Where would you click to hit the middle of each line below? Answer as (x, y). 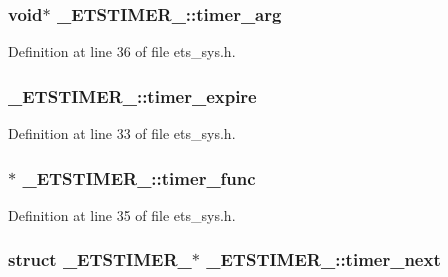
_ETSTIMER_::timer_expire (132, 95)
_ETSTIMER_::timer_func (139, 177)
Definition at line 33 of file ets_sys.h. (122, 133)
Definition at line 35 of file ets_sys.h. (122, 214)
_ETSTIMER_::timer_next (323, 259)
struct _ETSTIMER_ (100, 259)
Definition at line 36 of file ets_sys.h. (122, 51)
